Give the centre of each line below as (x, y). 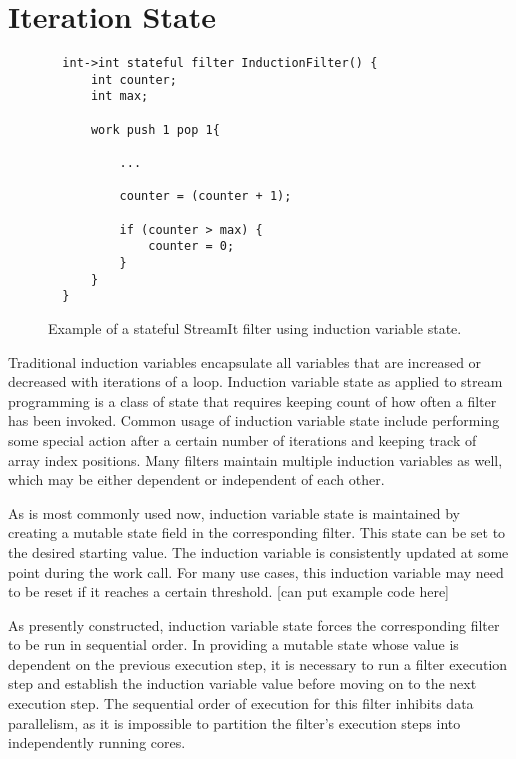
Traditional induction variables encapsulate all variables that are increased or (245, 361)
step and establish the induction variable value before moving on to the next (242, 683)
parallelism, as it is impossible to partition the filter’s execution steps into (234, 722)
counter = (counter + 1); (205, 196)
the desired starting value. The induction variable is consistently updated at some (258, 551)
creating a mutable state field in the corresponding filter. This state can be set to (257, 532)
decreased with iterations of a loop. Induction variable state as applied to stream (255, 381)
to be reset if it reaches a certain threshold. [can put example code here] (228, 591)
